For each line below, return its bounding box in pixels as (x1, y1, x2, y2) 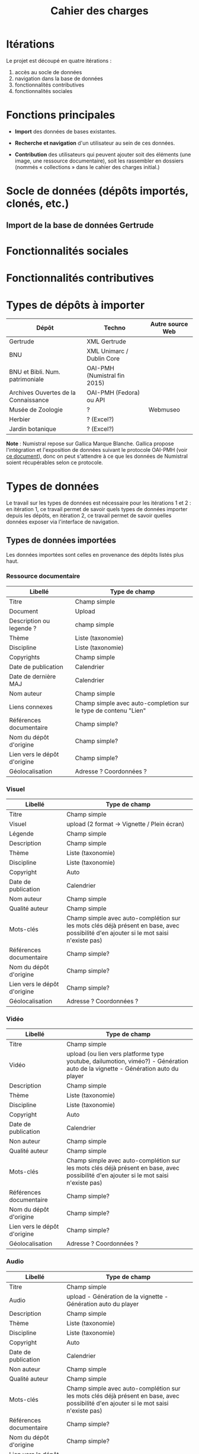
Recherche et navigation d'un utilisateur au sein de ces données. (14, 139, 175, 146)
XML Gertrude (86, 337, 126, 345)
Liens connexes (9, 703, 53, 711)
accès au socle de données (14, 68, 82, 75)
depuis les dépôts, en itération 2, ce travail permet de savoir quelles (6, 512, 172, 519)
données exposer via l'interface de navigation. (6, 518, 120, 525)
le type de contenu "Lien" (75, 706, 146, 715)
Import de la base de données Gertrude (6, 221, 154, 231)
